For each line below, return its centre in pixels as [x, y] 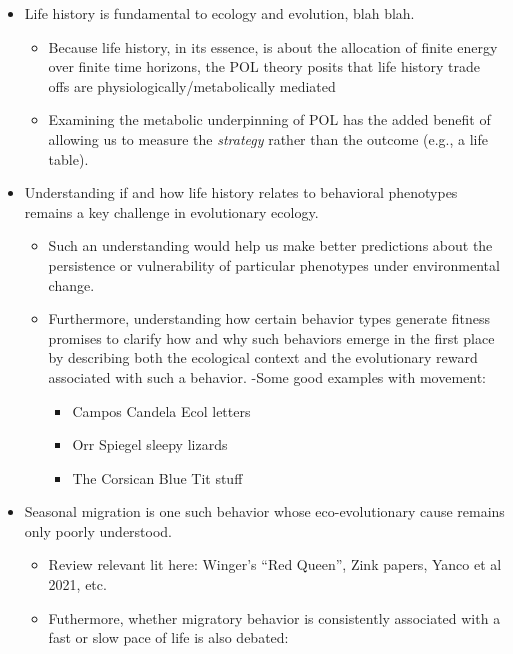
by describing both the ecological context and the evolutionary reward [263, 357]
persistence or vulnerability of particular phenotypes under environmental [274, 264]
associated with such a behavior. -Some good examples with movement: [267, 376]
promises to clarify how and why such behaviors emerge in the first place [271, 337]
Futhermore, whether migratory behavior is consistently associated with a [274, 617]
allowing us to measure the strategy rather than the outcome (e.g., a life [268, 138]
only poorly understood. [98, 530]
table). [68, 158]
